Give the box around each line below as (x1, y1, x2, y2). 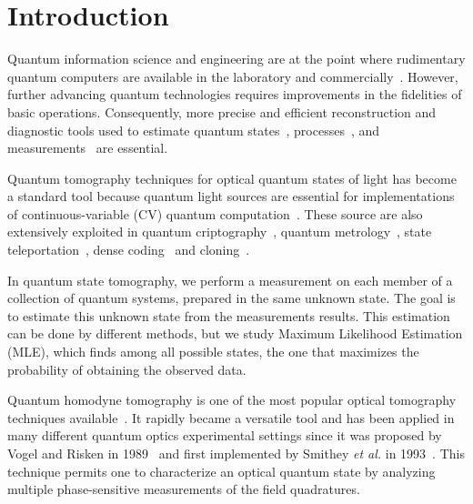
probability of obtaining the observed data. (7, 359, 247, 378)
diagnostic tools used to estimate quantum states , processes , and (7, 120, 380, 139)
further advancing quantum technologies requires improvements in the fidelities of (7, 85, 462, 104)
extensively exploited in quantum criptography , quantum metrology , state (7, 222, 432, 241)
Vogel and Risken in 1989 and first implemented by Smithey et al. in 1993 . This (7, 444, 465, 462)
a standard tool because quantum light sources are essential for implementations (7, 186, 455, 206)
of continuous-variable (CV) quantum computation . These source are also (7, 204, 423, 223)
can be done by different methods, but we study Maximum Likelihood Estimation (7, 324, 463, 343)
